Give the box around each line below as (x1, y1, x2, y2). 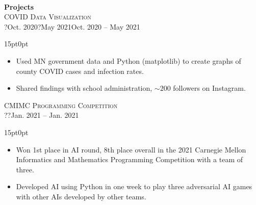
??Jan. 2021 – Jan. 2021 (4, 110, 79, 120)
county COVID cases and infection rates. (16, 65, 144, 76)
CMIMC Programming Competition (4, 99, 118, 110)
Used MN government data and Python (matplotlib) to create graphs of (16, 55, 241, 66)
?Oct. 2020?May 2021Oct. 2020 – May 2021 (4, 21, 140, 32)
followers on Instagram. (173, 83, 246, 93)
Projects (4, 1, 34, 12)
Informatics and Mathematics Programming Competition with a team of (16, 154, 243, 165)
